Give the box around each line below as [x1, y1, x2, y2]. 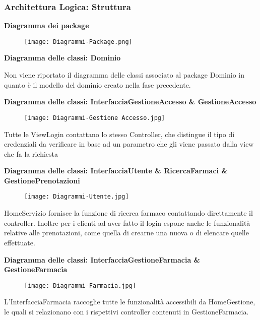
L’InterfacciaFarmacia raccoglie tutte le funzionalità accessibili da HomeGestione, [4, 296, 255, 307]
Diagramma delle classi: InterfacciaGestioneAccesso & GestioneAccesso [4, 96, 256, 107]
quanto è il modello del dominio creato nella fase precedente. [4, 79, 191, 90]
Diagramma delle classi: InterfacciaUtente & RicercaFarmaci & [4, 165, 228, 176]
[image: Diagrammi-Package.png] [24, 38, 133, 45]
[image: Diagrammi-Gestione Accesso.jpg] [24, 114, 165, 121]
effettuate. [4, 237, 35, 247]
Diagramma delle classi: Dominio [4, 52, 121, 63]
